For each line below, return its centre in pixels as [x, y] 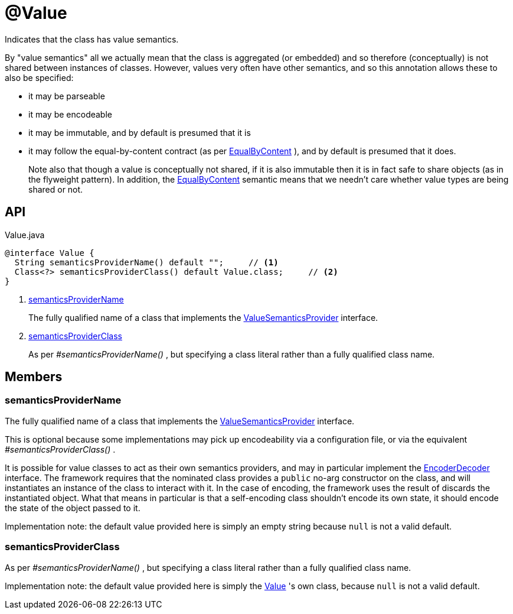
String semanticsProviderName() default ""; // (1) [146, 262]
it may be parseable [67, 96]
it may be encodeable [70, 114]
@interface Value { [50, 253]
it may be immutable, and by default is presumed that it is [140, 132]
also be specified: [39, 77]
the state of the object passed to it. [73, 508]
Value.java [25, 235]
